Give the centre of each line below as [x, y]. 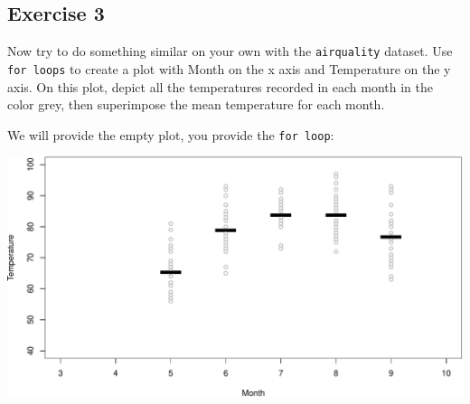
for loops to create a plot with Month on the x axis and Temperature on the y [229, 68]
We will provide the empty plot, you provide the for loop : [171, 134]
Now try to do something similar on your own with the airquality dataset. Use [230, 51]
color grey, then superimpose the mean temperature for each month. [196, 104]
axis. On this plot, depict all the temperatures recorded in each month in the [220, 86]
